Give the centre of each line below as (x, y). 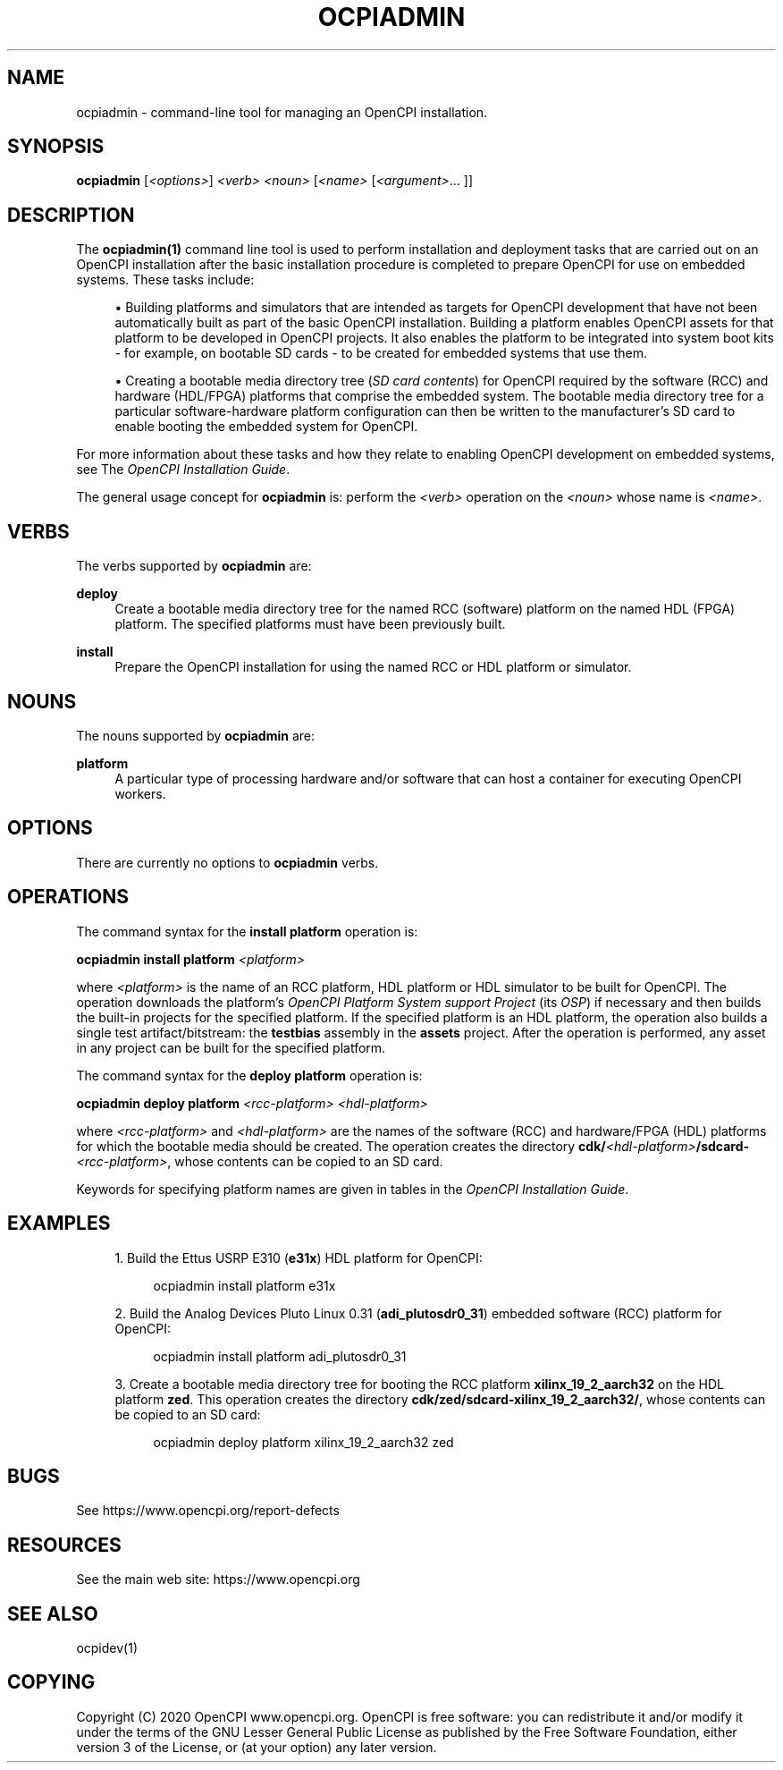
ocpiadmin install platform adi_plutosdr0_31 (280, 1356)
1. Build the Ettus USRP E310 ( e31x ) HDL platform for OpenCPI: (299, 1258)
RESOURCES (64, 1545)
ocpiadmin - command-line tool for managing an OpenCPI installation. (282, 112)
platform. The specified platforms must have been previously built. (310, 624)
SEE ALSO (53, 1613)
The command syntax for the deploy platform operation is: (249, 1075)
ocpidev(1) (107, 1648)
